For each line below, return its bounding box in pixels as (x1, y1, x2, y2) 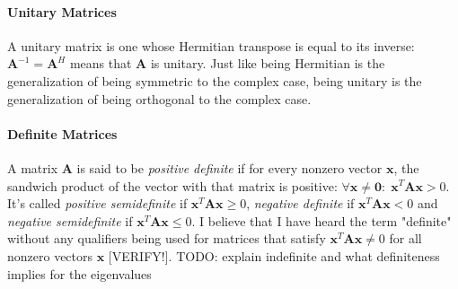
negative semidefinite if (7, 211, 133, 230)
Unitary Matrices (7, 2, 117, 21)
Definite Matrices (7, 124, 118, 143)
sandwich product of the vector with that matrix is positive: (7, 176, 338, 195)
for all (389, 229, 422, 248)
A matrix (7, 158, 58, 177)
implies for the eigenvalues (7, 264, 152, 283)
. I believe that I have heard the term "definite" (191, 211, 452, 230)
